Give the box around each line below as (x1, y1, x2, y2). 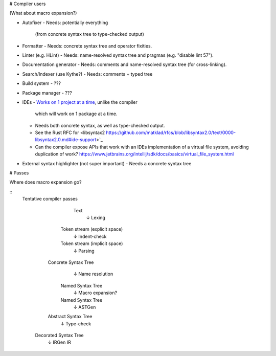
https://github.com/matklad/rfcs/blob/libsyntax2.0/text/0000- (105, 129, 236, 136)
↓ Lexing (86, 214, 106, 220)
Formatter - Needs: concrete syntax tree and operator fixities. (22, 42, 152, 49)
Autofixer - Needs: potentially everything (22, 19, 108, 26)
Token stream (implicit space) (60, 240, 123, 247)
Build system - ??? (22, 80, 61, 86)
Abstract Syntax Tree (48, 314, 93, 320)
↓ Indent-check (73, 233, 107, 239)
